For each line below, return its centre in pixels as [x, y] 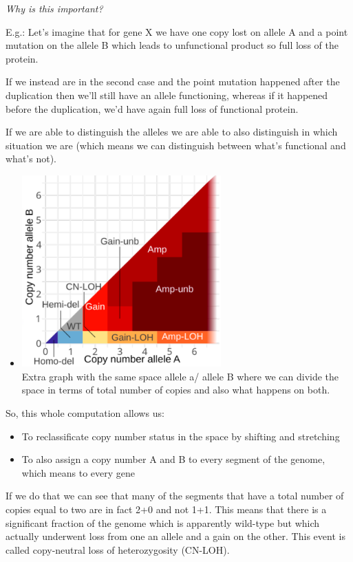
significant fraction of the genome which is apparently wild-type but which [163, 522]
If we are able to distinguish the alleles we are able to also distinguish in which [172, 132]
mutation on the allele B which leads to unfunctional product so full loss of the [172, 45]
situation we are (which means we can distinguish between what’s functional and [176, 145]
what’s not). [31, 159]
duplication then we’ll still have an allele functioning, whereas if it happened [167, 95]
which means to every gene [78, 472]
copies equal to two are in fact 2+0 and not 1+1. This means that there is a [166, 509]
